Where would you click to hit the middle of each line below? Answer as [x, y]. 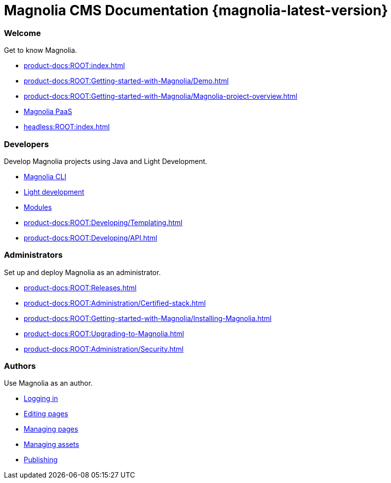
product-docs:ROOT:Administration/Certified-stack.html [115, 303]
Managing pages [51, 429]
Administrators [33, 255]
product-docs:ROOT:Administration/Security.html [104, 349]
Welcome [22, 33]
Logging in [41, 399]
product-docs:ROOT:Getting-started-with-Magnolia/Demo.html [126, 81]
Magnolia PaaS [48, 112]
